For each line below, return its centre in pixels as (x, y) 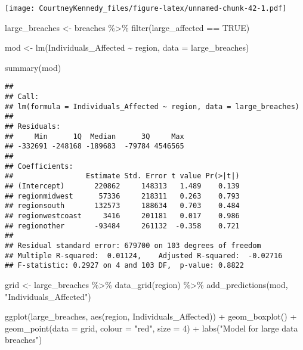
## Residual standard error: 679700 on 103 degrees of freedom (133, 245)
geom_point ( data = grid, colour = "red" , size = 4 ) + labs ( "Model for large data (151, 328)
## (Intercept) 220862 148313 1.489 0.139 (122, 186)
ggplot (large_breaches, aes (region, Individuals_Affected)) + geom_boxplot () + (151, 316)
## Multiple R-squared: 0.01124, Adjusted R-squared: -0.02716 (144, 255)
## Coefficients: (39, 166)
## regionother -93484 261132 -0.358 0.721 (122, 226)
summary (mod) (33, 67)
